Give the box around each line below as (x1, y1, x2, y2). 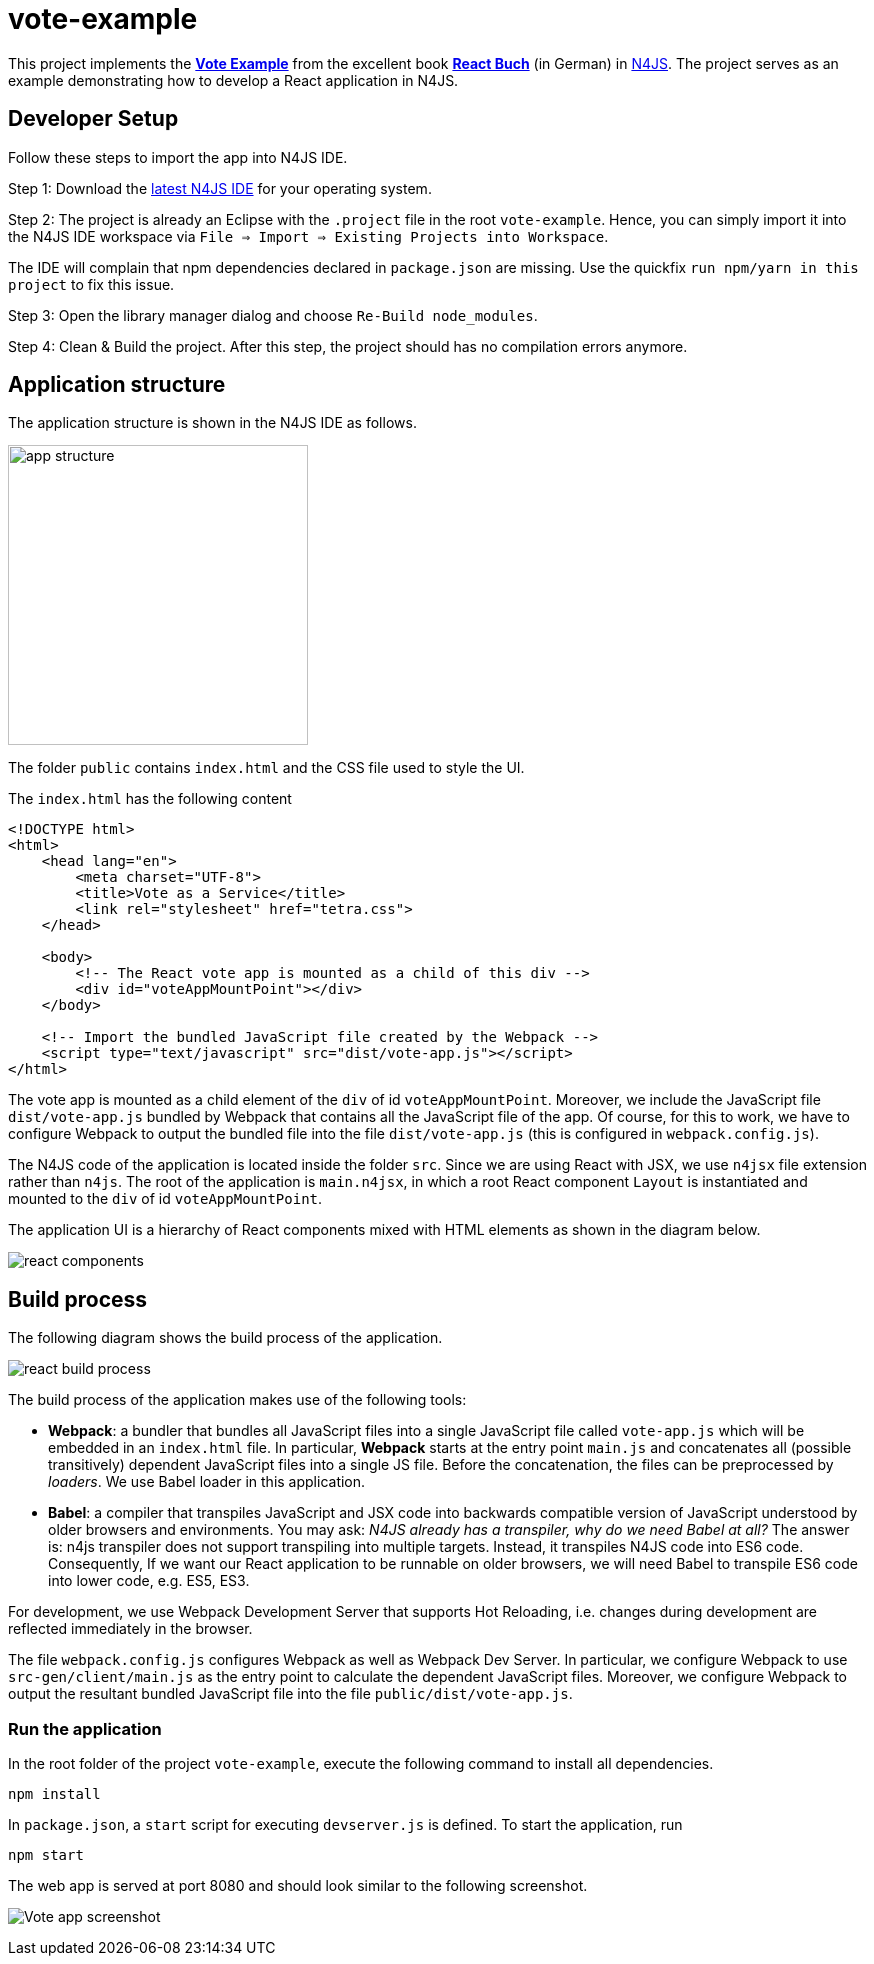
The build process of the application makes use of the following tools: (8, 1391, 467, 1409)
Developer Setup (8, 106, 179, 132)
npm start (8, 1847, 84, 1864)
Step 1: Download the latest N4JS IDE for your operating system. (8, 179, 432, 197)
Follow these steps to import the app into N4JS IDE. (8, 148, 348, 166)
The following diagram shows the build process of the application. (8, 1329, 443, 1347)
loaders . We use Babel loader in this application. (48, 1473, 366, 1491)
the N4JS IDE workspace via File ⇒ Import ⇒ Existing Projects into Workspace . (8, 227, 609, 245)
